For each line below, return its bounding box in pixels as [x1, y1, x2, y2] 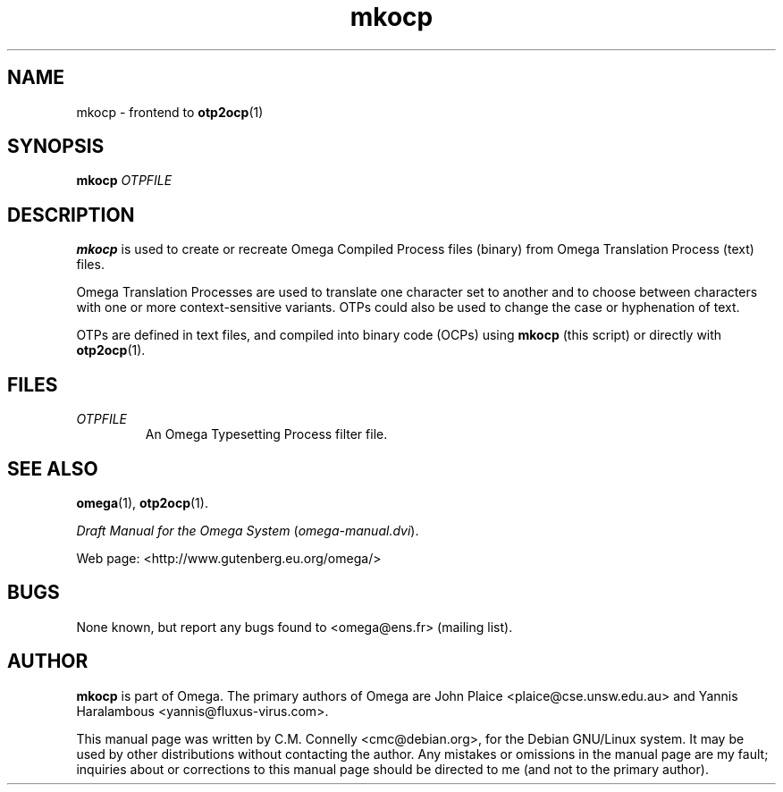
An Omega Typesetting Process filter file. [145, 426, 388, 442]
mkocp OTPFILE [76, 173, 173, 189]
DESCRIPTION [7, 203, 135, 226]
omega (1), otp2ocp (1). [76, 494, 208, 510]
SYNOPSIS [7, 135, 105, 158]
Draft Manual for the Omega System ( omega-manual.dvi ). [76, 522, 419, 538]
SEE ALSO [7, 457, 98, 480]
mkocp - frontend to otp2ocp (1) [76, 104, 264, 120]
